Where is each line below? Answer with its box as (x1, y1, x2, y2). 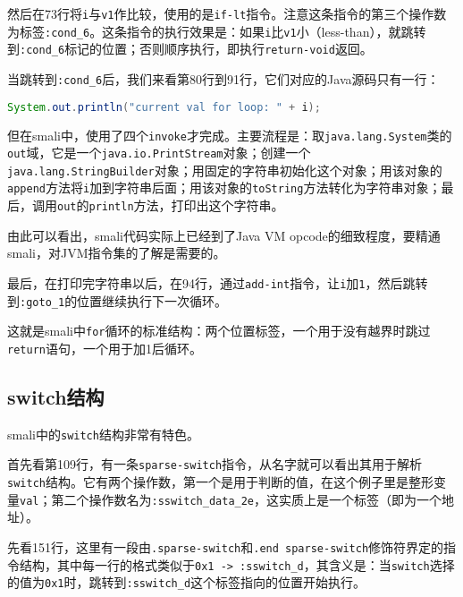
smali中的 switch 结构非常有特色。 (7, 424, 199, 443)
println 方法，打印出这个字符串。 (88, 196, 284, 215)
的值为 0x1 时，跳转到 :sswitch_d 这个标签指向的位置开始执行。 (7, 573, 366, 592)
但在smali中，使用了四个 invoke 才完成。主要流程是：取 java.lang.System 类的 (7, 125, 452, 144)
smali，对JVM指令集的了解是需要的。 (7, 243, 226, 262)
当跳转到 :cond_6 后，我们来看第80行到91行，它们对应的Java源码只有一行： (7, 69, 440, 88)
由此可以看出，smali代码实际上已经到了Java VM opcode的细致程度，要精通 (7, 226, 441, 244)
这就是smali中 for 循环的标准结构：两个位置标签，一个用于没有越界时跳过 (7, 321, 431, 340)
